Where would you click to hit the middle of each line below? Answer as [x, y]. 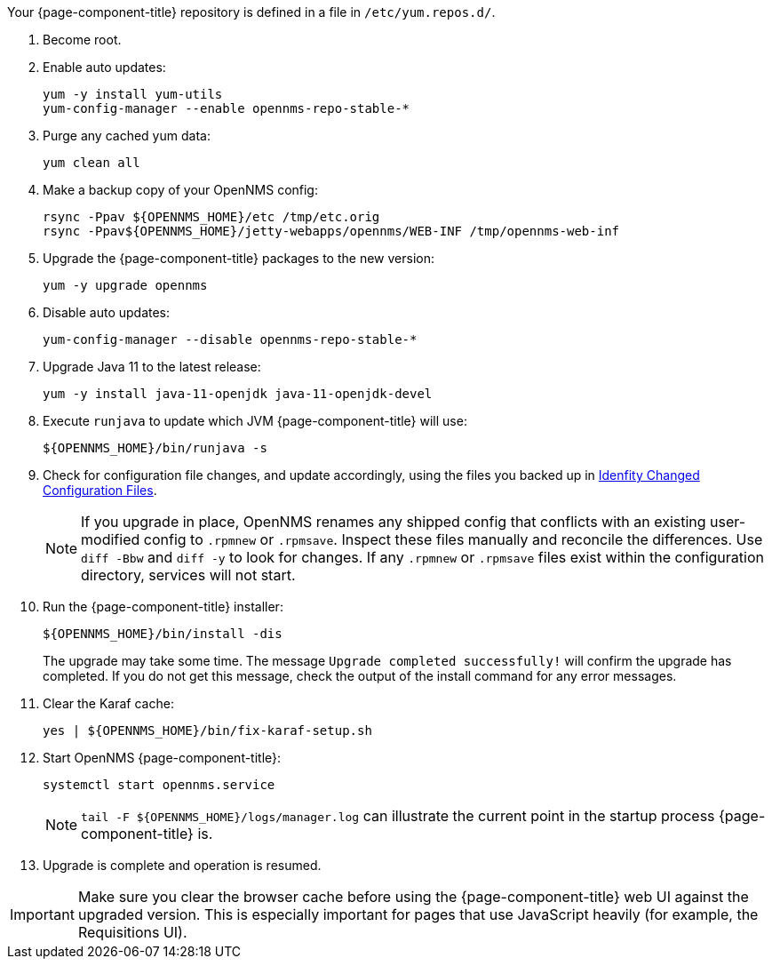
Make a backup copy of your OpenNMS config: [180, 190]
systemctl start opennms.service [159, 785]
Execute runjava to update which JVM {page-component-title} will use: [255, 421]
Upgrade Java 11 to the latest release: [152, 367]
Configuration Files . [100, 490]
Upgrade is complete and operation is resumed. [182, 865]
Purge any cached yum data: [127, 136]
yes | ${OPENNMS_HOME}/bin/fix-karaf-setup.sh [207, 730]
